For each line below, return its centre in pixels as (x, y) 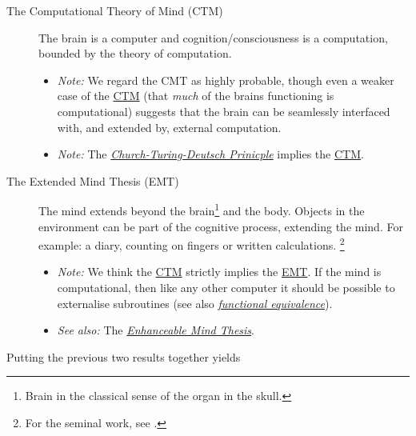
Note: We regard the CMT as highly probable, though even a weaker (226, 80)
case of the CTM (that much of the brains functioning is (196, 96)
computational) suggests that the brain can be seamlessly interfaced (224, 111)
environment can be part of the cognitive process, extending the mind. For (221, 226)
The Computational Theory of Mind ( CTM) (115, 10)
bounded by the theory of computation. (135, 53)
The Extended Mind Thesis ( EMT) (93, 180)
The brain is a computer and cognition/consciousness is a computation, (213, 37)
